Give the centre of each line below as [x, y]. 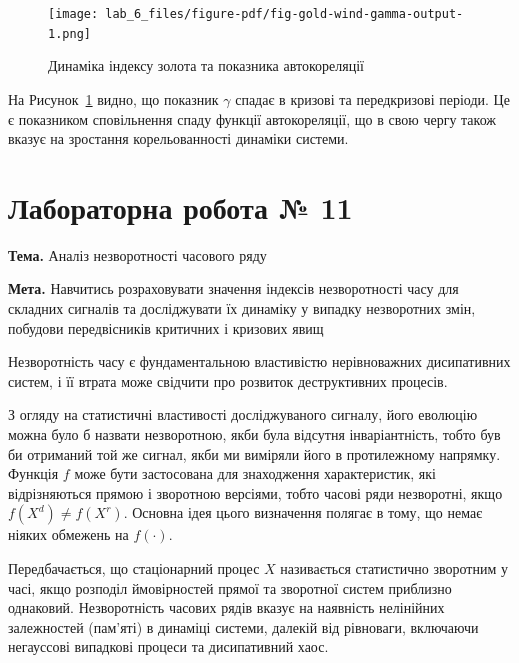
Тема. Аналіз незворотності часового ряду [137, 254]
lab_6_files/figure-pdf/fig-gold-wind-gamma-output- [284, 14]
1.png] [69, 33]
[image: [73, 14]
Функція [33, 473]
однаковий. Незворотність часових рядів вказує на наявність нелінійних [226, 607]
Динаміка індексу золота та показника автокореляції [206, 65]
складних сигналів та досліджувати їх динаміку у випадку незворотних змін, [242, 308]
